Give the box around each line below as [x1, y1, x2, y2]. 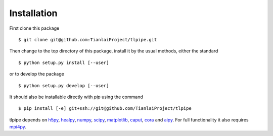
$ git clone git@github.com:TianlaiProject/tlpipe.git [18, 37, 157, 42]
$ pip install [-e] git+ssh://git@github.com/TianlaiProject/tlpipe [18, 106, 192, 111]
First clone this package [9, 25, 60, 31]
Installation [9, 8, 58, 19]
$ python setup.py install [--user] [18, 59, 109, 65]
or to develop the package [9, 71, 64, 77]
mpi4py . [9, 124, 26, 130]
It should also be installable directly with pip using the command [9, 94, 144, 100]
